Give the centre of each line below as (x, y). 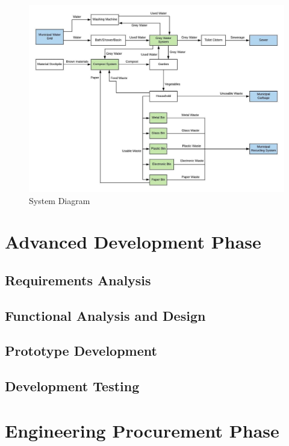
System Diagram (60, 200)
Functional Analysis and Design (105, 315)
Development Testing (72, 386)
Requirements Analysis (78, 280)
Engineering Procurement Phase (142, 430)
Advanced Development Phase (133, 242)
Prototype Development (81, 351)
